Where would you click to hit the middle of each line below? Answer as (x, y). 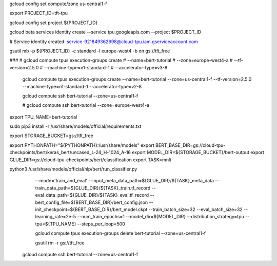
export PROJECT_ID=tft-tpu (39, 13)
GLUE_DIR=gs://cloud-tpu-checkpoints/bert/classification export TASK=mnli (90, 160)
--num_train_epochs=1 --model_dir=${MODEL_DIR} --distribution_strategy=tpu (161, 217)
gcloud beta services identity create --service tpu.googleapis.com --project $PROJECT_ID (105, 32)
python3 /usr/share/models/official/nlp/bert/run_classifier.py (73, 169)
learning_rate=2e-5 (56, 217)
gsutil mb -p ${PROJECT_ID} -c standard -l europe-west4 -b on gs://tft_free (90, 51)
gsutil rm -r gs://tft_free (60, 243)
